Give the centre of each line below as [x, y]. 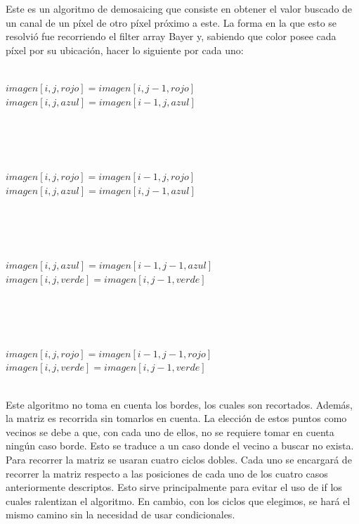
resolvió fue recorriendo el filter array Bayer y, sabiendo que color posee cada [171, 36]
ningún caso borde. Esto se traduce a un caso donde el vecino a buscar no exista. [180, 446]
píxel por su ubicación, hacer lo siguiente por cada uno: [125, 50]
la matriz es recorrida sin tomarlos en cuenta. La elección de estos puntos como [176, 418]
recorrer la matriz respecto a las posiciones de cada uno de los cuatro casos [167, 473]
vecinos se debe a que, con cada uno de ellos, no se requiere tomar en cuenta [170, 432]
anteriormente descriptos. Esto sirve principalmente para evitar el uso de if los [174, 487]
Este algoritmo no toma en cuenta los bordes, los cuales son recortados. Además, [179, 404]
